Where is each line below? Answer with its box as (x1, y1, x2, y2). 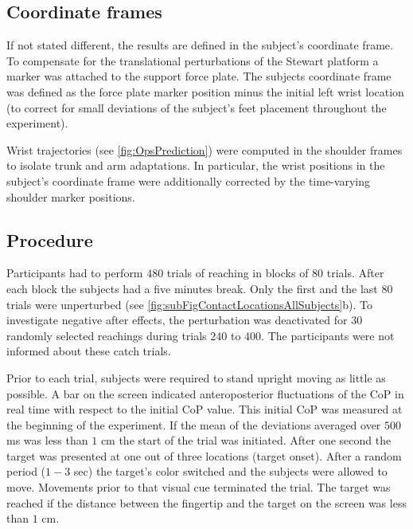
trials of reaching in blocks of (166, 264, 309, 281)
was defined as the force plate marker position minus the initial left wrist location (6, 83, 404, 100)
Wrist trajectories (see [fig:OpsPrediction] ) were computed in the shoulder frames (6, 141, 403, 158)
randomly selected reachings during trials (6, 327, 207, 343)
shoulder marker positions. (6, 188, 135, 205)
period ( (6, 463, 46, 480)
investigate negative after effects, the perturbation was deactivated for (6, 312, 348, 328)
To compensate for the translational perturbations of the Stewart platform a (6, 52, 379, 69)
